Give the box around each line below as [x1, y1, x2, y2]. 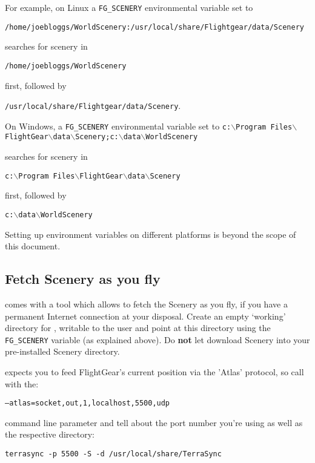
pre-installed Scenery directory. [5, 345, 120, 358]
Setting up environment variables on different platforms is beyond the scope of [5, 228, 296, 240]
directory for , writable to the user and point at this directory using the [5, 321, 271, 334]
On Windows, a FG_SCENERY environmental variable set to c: [5, 119, 231, 132]
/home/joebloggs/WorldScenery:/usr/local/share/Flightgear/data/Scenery [5, 22, 304, 31]
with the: [5, 377, 39, 390]
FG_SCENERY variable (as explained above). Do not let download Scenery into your [5, 333, 310, 346]
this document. [5, 240, 61, 252]
